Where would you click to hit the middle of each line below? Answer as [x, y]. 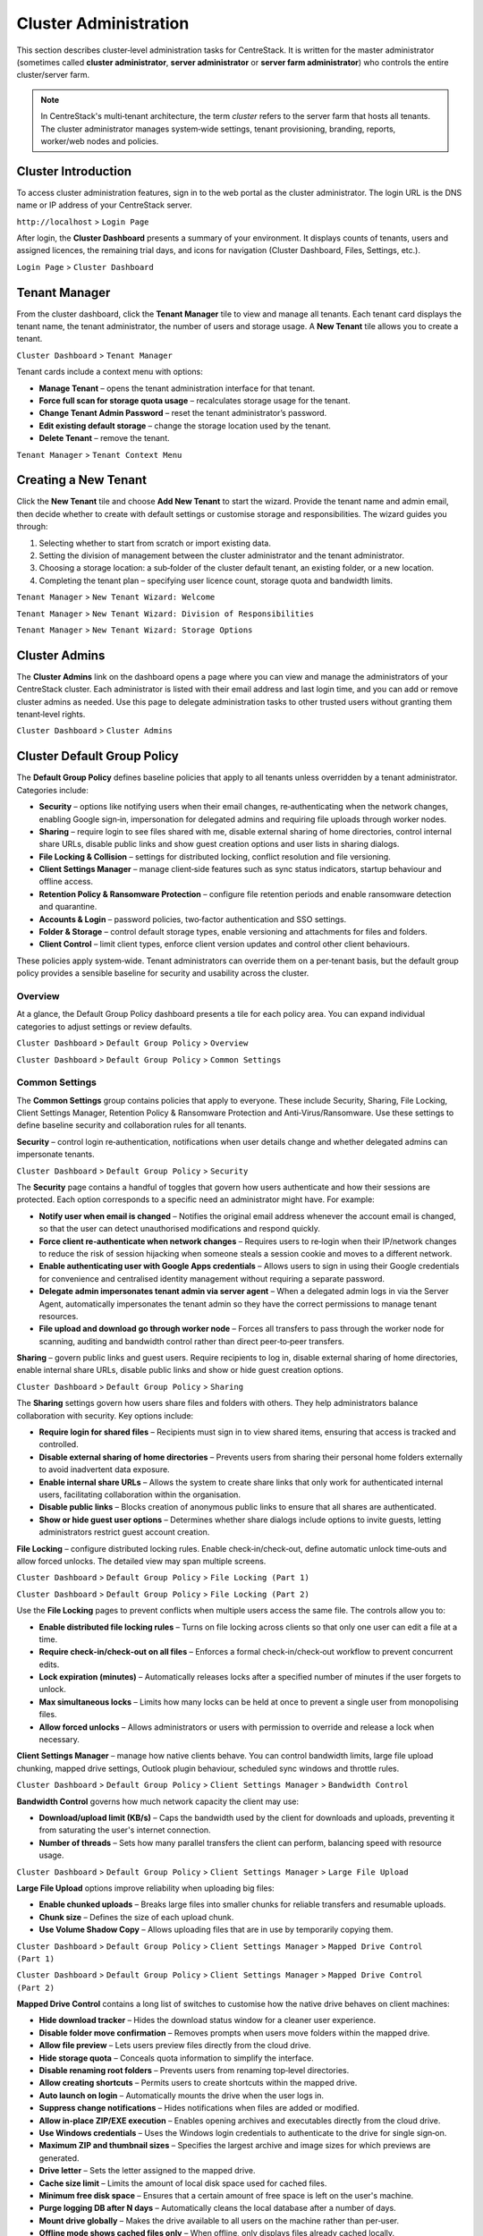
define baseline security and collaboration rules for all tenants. [131, 1125]
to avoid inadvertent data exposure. [104, 1469]
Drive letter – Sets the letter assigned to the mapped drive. [147, 2171]
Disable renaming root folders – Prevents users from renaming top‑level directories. [194, 2071]
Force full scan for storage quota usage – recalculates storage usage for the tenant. [195, 401]
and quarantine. [68, 907]
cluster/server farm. [53, 75]
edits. [49, 1664]
